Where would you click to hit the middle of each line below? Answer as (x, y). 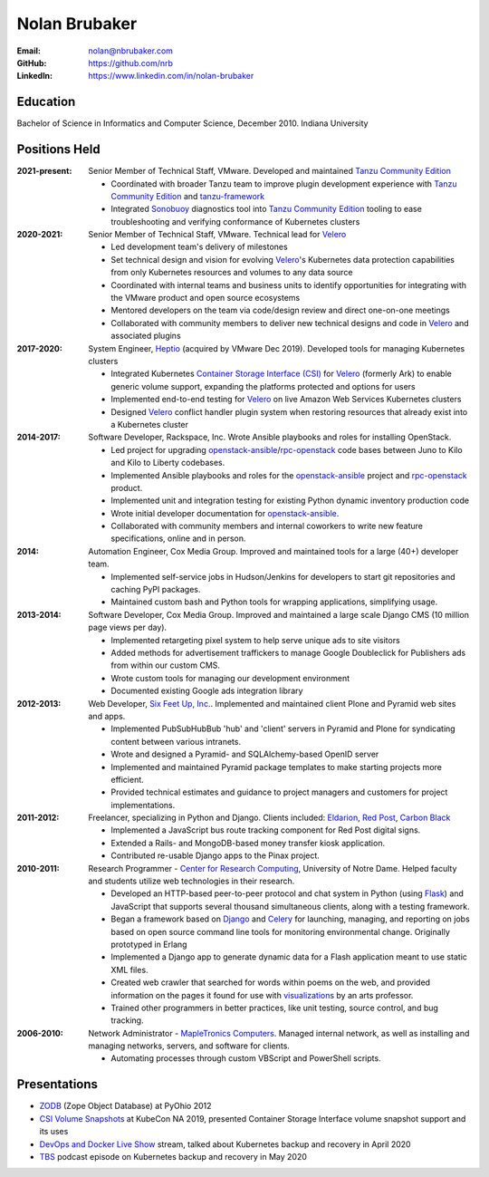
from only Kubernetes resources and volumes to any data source (232, 273)
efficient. (127, 779)
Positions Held (58, 150)
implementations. (143, 805)
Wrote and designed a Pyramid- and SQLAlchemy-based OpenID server (245, 754)
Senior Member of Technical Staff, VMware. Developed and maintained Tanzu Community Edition (270, 171)
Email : (29, 51)
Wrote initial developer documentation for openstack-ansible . (225, 513)
